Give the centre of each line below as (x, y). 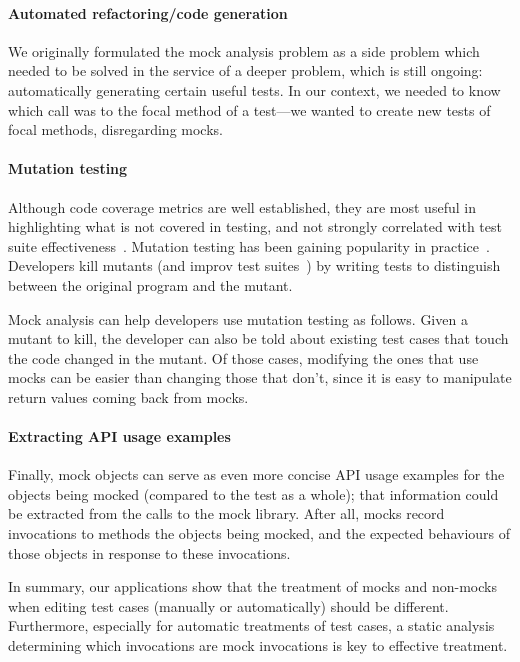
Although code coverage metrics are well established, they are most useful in (242, 206)
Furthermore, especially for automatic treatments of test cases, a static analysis (251, 625)
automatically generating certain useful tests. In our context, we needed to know (254, 89)
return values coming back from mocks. (128, 396)
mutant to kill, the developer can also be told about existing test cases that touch (258, 338)
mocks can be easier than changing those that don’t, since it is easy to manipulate (260, 377)
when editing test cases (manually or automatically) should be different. (228, 605)
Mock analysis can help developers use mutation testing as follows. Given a (238, 318)
